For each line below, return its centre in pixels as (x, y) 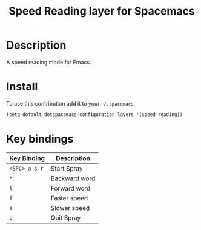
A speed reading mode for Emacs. (49, 62)
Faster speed (69, 198)
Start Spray (67, 168)
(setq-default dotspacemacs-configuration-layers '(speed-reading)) (94, 114)
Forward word (71, 188)
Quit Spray (66, 218)
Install (22, 87)
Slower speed (70, 208)
